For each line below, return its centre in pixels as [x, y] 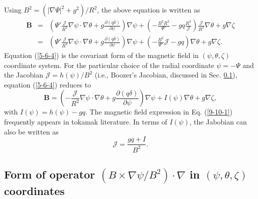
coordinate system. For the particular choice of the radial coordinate [109, 65]
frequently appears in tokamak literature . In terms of [86, 122]
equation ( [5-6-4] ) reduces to [48, 84]
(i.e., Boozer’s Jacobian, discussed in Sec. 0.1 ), [166, 75]
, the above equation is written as [149, 9]
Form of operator [50, 174]
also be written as [31, 131]
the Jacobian [24, 75]
